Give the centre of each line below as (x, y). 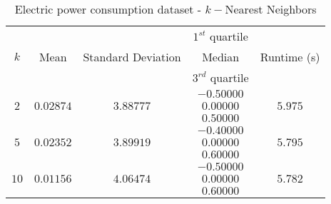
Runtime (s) (290, 57)
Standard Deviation (132, 57)
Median (221, 57)
